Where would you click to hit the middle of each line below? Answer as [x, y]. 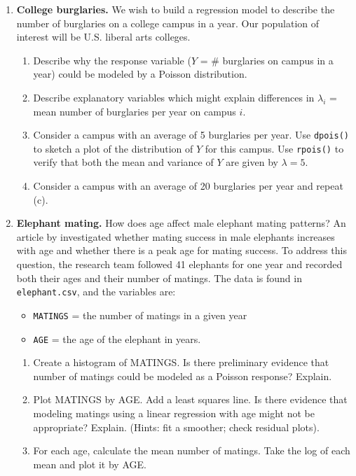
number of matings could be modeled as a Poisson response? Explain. [183, 376]
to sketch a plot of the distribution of [113, 148]
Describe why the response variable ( [112, 60]
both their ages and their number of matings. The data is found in [159, 278]
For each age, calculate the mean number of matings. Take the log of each [192, 450]
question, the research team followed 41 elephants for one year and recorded [179, 264]
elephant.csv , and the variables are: [96, 292]
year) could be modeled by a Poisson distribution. [140, 74]
